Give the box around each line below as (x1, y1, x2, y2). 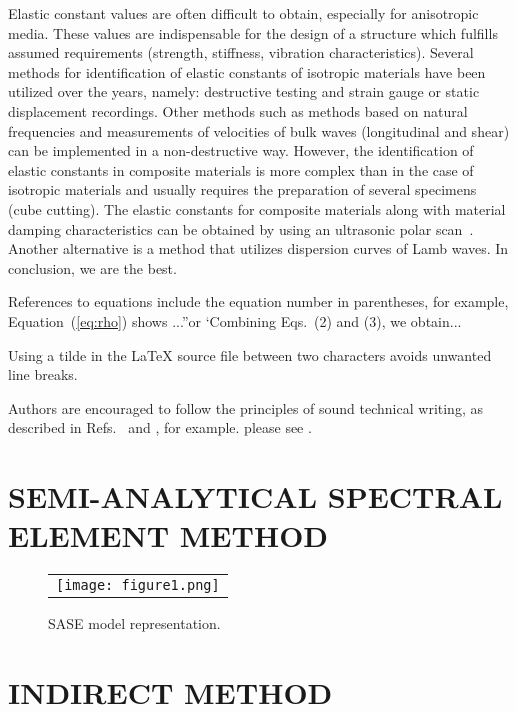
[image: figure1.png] (56, 577, 220, 594)
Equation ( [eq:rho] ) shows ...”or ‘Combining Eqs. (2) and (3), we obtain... (8, 310, 462, 331)
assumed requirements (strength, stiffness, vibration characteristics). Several (8, 42, 474, 63)
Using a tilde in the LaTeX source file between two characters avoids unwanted (8, 344, 492, 365)
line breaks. (8, 364, 78, 385)
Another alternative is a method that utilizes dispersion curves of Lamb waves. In (8, 238, 509, 259)
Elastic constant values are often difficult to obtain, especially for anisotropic (8, 3, 479, 23)
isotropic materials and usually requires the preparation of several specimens (8, 179, 477, 200)
